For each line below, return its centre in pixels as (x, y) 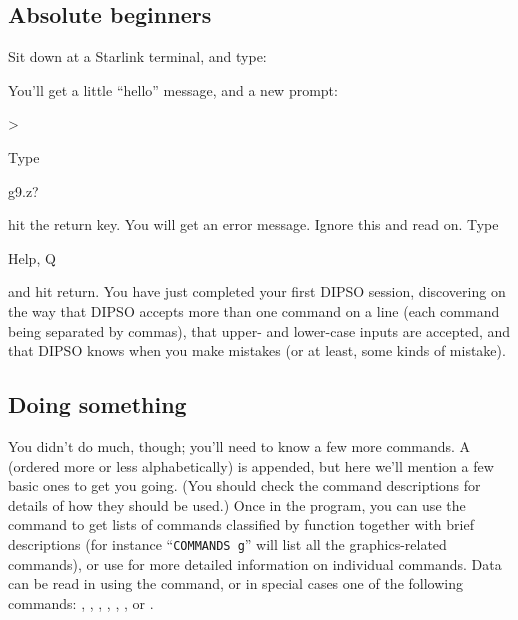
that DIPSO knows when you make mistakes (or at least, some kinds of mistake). (257, 350)
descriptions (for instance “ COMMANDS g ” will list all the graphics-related (227, 543)
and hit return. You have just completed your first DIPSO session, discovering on (257, 291)
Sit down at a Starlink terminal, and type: (137, 56)
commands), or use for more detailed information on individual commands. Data (255, 563)
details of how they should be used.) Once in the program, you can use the (237, 504)
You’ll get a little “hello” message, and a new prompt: (173, 89)
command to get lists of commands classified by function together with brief (241, 524)
